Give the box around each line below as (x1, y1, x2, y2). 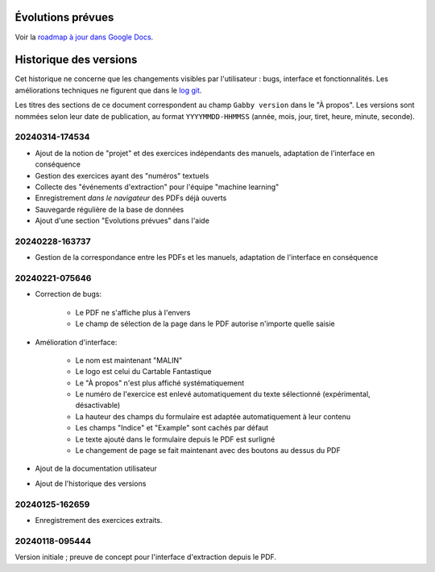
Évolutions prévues (14, 10, 114, 24)
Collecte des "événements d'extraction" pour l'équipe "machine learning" (35, 182, 280, 191)
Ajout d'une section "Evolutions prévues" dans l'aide (35, 216, 209, 225)
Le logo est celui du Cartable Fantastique (75, 367, 212, 377)
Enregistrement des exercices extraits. (35, 515, 163, 525)
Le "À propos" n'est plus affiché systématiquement (75, 378, 245, 388)
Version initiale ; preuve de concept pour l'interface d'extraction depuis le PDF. (14, 552, 277, 562)
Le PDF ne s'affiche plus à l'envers (75, 307, 191, 317)
